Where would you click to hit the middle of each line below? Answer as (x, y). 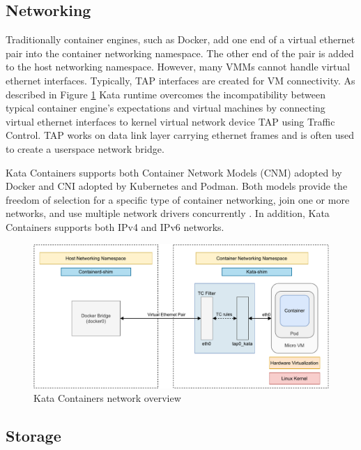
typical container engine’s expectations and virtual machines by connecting (166, 108)
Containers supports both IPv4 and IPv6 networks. (115, 226)
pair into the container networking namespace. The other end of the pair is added (180, 53)
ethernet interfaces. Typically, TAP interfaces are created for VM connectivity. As (180, 80)
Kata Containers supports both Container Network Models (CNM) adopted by (174, 172)
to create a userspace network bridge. (85, 148)
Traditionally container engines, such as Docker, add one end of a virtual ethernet (180, 39)
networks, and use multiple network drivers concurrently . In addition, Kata (168, 213)
